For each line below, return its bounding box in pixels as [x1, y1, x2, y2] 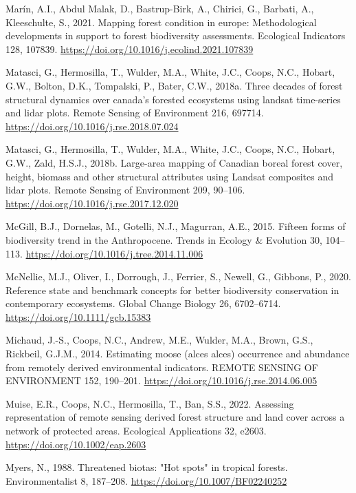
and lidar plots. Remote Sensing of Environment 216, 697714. [5, 105, 264, 120]
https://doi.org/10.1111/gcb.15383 [5, 309, 151, 324]
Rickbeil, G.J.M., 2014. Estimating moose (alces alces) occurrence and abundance [5, 346, 350, 361]
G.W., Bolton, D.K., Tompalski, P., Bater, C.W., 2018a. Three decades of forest [5, 78, 343, 92]
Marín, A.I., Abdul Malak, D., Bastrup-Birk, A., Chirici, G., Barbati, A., [5, 1, 314, 15]
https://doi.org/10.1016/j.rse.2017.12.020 [5, 196, 179, 210]
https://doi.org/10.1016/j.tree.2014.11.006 [25, 246, 203, 260]
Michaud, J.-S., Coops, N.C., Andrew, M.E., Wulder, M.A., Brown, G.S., [5, 333, 313, 347]
